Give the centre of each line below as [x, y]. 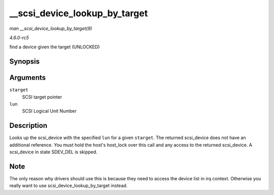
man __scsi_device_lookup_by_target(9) [51, 28]
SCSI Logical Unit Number [49, 111]
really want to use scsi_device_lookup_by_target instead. [68, 186]
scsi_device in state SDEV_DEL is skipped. [53, 152]
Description [28, 126]
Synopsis [25, 62]
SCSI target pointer [42, 97]
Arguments [28, 78]
